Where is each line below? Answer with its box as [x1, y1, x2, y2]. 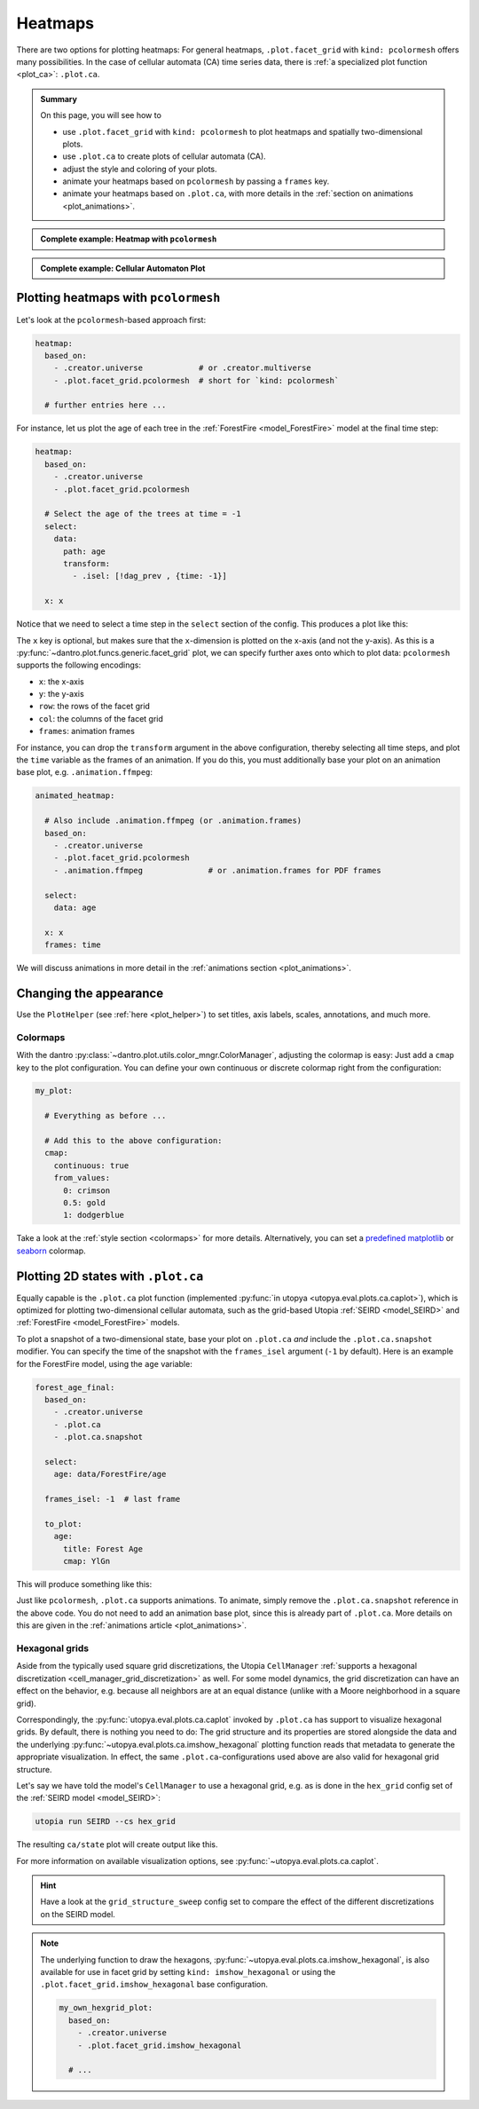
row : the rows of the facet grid [38, 701, 151, 712]
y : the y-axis [38, 689, 84, 699]
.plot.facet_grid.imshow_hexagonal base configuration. [40, 1979, 269, 1990]
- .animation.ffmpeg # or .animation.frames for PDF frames [53, 865, 381, 875]
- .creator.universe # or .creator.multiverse [53, 363, 311, 373]
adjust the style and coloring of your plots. [62, 163, 217, 174]
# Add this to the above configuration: [44, 1136, 223, 1146]
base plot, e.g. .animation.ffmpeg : [16, 767, 153, 778]
